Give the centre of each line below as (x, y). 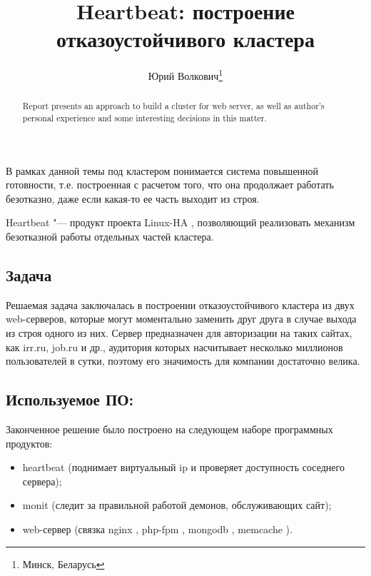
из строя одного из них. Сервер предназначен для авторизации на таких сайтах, (179, 333)
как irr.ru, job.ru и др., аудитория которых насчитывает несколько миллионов (174, 347)
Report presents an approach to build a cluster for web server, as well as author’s (173, 106)
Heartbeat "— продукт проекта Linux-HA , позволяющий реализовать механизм (181, 222)
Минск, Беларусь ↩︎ (63, 564)
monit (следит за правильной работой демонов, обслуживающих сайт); (177, 505)
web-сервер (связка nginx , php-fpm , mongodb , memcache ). (157, 529)
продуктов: (29, 443)
